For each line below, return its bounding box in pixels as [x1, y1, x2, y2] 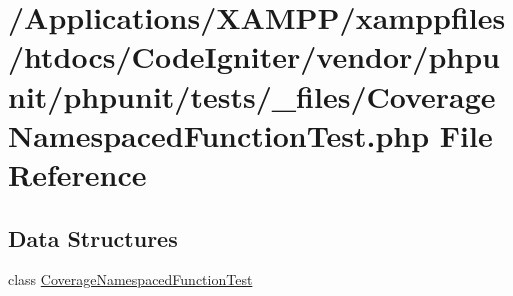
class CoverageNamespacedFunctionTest [8, 269, 253, 290]
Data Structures [8, 222, 178, 253]
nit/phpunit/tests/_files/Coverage [8, 75, 496, 116]
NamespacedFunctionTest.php [8, 114, 430, 155]
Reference [8, 153, 147, 194]
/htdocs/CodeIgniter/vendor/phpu [8, 36, 500, 77]
